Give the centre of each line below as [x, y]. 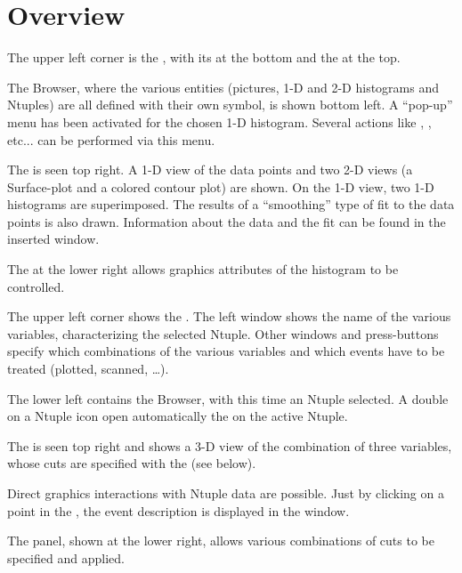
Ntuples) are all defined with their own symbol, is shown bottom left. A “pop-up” [230, 105]
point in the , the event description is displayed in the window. [178, 510]
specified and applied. [66, 557]
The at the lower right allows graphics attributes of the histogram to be [203, 269]
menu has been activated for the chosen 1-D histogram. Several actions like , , [219, 121]
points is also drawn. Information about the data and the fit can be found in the [227, 221]
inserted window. [53, 239]
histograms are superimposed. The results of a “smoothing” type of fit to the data [231, 204]
